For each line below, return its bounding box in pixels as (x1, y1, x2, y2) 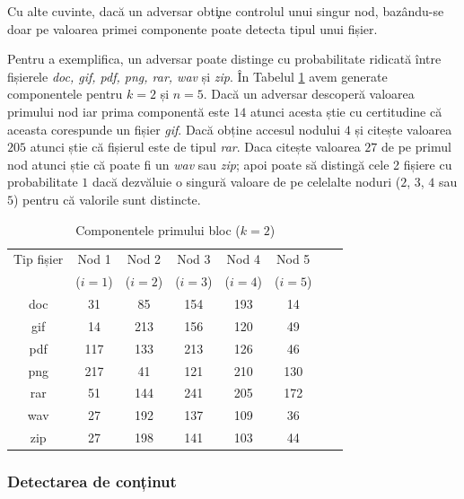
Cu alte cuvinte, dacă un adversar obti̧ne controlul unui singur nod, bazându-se (7, 2, 444, 20)
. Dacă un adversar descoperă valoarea (203, 84, 415, 103)
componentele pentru (7, 84, 123, 103)
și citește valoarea (355, 119, 452, 138)
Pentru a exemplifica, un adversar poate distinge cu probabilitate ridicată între (7, 49, 442, 68)
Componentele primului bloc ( (75, 220, 241, 239)
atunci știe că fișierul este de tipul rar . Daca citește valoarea (30, 137, 361, 156)
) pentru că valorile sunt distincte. (13, 189, 201, 208)
